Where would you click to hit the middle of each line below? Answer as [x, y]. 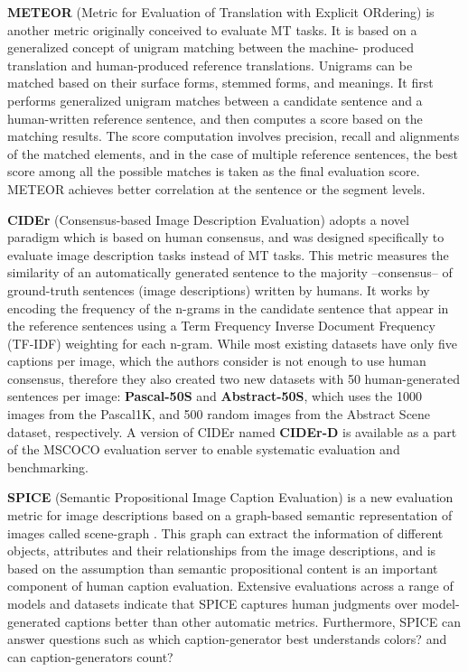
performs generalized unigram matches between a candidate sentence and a [215, 100]
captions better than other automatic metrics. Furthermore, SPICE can [262, 621]
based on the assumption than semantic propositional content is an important [223, 568]
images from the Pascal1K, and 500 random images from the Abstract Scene [219, 414]
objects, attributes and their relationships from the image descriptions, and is [222, 551]
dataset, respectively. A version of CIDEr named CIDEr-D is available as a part [232, 431]
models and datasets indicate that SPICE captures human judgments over [213, 603]
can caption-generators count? [90, 656]
